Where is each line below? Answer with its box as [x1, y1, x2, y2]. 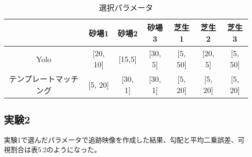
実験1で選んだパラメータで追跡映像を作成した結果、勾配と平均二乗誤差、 [4, 135, 238, 145]
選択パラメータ [99, 2, 153, 13]
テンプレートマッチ [9, 73, 79, 84]
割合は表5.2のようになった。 [10, 144, 101, 154]
